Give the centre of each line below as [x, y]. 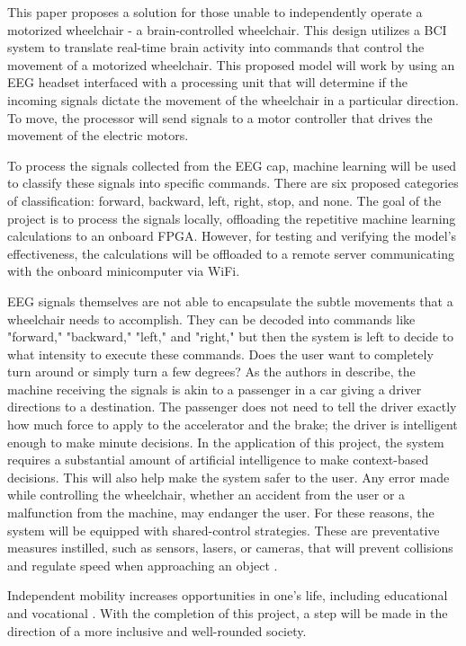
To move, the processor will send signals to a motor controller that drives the [220, 117]
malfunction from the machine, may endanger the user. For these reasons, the [221, 513]
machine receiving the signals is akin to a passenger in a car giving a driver [215, 389]
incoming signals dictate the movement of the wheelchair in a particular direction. [233, 99]
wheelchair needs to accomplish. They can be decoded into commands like [211, 319]
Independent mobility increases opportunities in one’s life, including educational [228, 595]
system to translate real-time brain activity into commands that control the [216, 47]
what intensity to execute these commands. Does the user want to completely [220, 354]
